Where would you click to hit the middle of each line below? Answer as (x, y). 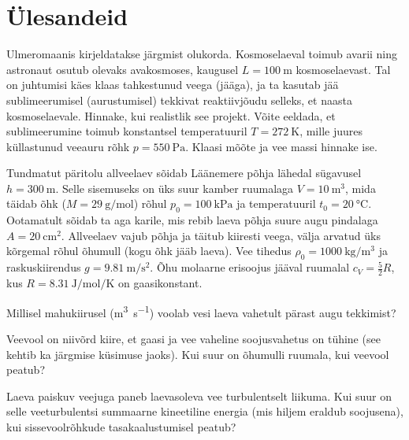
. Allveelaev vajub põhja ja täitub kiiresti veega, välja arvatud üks (221, 235)
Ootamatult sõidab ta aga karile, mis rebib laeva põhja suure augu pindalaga (192, 220)
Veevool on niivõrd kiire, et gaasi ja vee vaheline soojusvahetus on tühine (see (193, 338)
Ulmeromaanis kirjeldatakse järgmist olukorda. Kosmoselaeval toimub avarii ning (202, 54)
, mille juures (331, 131)
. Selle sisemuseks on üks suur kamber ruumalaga (175, 188)
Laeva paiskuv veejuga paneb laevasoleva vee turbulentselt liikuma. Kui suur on (199, 396)
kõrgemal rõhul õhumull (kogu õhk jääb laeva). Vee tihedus (149, 251)
